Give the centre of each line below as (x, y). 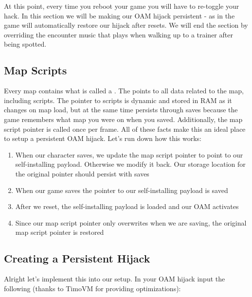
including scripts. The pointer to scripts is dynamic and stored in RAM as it (118, 100)
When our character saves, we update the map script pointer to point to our (129, 154)
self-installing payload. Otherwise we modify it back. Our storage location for (130, 164)
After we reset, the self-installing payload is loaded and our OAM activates (127, 206)
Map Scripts (36, 70)
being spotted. (25, 44)
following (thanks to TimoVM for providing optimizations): (92, 288)
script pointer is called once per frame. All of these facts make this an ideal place (125, 129)
